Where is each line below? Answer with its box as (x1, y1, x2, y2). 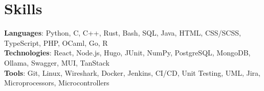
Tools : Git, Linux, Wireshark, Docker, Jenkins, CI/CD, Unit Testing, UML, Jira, (4, 67, 260, 78)
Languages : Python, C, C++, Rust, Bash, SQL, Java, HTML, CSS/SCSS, (4, 27, 241, 38)
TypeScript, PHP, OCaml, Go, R (4, 37, 108, 48)
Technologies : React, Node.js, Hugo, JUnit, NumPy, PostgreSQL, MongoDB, (4, 47, 251, 58)
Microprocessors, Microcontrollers (4, 77, 109, 88)
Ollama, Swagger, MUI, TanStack (4, 57, 109, 68)
